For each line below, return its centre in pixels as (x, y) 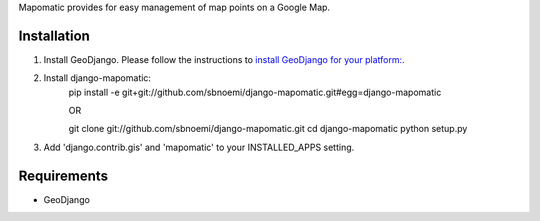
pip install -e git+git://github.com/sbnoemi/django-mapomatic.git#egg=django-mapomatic (255, 92)
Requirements (63, 175)
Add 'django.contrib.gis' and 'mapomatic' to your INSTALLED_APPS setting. (199, 147)
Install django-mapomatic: (97, 78)
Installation (54, 35)
